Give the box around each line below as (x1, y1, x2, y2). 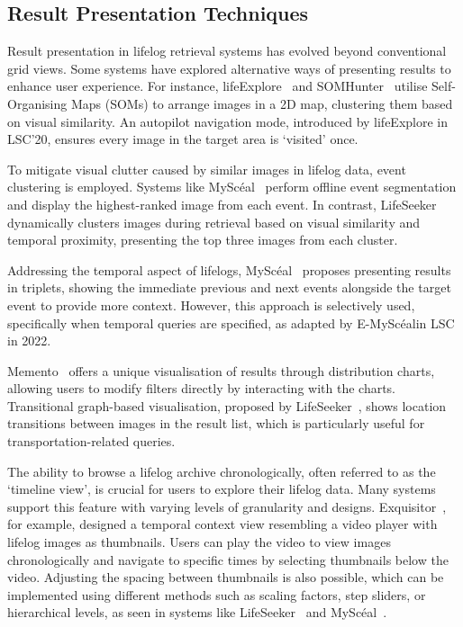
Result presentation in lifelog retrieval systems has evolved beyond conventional (7, 41, 447, 60)
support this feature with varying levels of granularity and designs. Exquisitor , (7, 497, 447, 515)
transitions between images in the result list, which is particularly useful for (7, 414, 425, 433)
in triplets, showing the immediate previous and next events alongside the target (7, 278, 451, 297)
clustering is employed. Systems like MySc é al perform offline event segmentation (7, 177, 457, 196)
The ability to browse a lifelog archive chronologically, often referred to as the (7, 461, 436, 480)
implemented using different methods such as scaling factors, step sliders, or (7, 585, 426, 604)
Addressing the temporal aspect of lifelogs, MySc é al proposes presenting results (7, 260, 451, 279)
